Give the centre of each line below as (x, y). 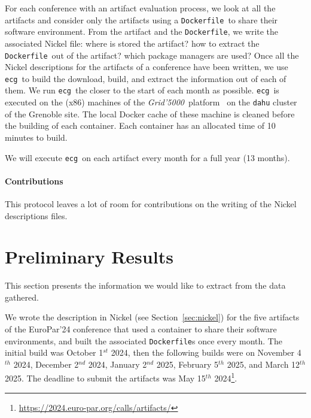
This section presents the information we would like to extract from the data (145, 285)
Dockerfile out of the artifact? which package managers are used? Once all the (152, 55)
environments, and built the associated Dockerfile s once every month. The (144, 340)
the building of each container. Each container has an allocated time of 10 (140, 125)
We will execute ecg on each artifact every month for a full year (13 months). (147, 157)
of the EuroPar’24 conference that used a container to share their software (141, 329)
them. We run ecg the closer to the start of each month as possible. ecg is (142, 90)
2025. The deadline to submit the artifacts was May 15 (105, 378)
